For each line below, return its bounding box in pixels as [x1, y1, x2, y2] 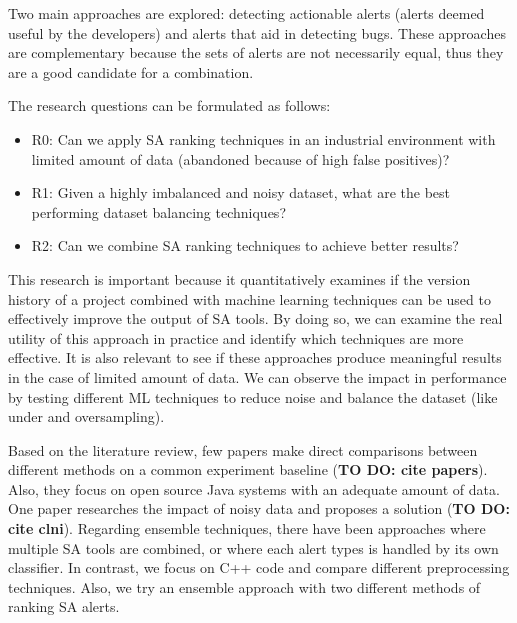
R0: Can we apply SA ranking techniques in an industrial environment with [31, 128, 496, 149]
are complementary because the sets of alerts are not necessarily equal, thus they [8, 42, 504, 63]
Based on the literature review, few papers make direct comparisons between [8, 439, 478, 460]
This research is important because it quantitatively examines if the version [8, 268, 471, 289]
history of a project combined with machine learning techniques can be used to [8, 288, 491, 309]
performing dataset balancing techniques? [31, 201, 286, 222]
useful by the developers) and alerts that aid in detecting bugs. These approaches [8, 22, 506, 43]
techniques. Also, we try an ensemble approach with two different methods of [8, 576, 481, 597]
